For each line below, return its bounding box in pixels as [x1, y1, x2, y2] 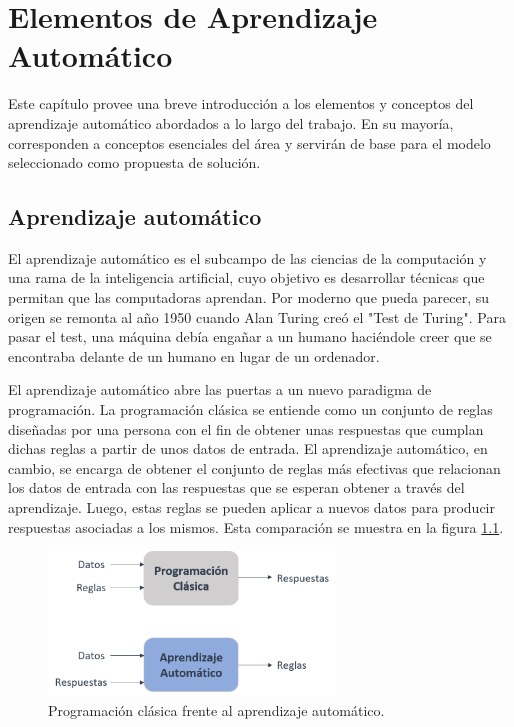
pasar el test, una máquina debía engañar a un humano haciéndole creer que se [8, 326, 492, 347]
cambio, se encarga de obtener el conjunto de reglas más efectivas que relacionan [8, 457, 501, 478]
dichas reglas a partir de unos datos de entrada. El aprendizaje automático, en [8, 438, 488, 459]
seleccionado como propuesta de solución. [8, 152, 261, 173]
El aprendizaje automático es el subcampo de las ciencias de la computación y [8, 247, 487, 268]
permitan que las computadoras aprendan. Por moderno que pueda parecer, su [8, 287, 490, 308]
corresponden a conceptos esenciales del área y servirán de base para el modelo [8, 132, 491, 153]
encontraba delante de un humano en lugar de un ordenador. [8, 345, 380, 366]
